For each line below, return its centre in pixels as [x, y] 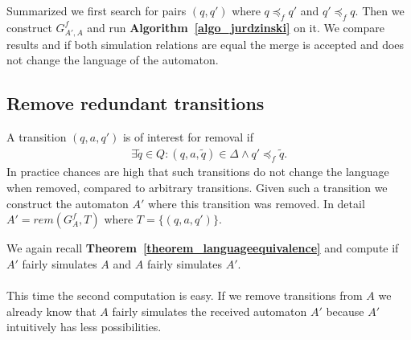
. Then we [380, 10]
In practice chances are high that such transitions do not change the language [198, 172]
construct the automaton [68, 203]
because [345, 311]
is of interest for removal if [188, 136]
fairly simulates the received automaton [210, 311]
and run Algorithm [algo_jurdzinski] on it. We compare [236, 27]
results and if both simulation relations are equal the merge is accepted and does [205, 44]
